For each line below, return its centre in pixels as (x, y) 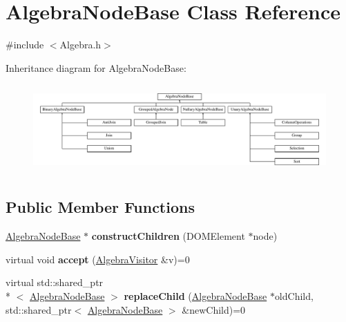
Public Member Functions (100, 207)
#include (25, 45)
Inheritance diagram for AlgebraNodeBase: (96, 67)
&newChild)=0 (214, 309)
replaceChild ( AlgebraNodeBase (195, 295)
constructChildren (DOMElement (168, 236)
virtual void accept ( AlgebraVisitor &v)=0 (98, 259)
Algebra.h (80, 45)
